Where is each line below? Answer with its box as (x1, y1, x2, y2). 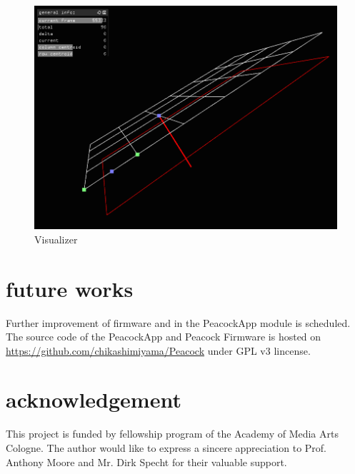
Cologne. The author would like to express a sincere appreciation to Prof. (6, 440, 327, 455)
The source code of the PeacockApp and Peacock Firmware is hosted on (6, 329, 321, 344)
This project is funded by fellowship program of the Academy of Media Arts (6, 426, 339, 441)
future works (6, 273, 134, 303)
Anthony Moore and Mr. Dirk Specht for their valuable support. (6, 454, 287, 469)
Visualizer (34, 231, 78, 246)
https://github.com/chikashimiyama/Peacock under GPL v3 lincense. (6, 343, 311, 358)
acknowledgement (6, 385, 181, 414)
